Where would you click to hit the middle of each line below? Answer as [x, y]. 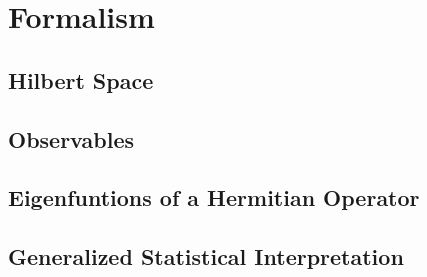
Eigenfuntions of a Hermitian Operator [214, 197]
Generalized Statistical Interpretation [206, 256]
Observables [71, 138]
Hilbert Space [81, 79]
